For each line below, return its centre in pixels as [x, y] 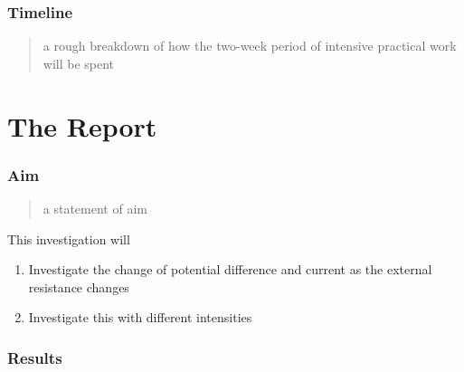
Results [35, 357]
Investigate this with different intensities [140, 317]
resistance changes [79, 286]
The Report [82, 125]
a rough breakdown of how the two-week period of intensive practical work [250, 46]
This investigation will [69, 238]
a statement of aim [95, 208]
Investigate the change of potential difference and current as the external [230, 269]
